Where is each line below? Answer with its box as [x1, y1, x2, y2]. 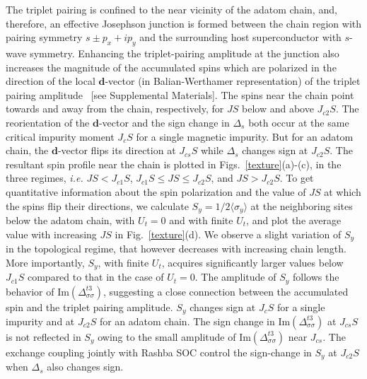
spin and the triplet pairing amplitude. [6, 299, 173, 314]
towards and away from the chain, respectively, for [6, 101, 224, 116]
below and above [242, 101, 314, 116]
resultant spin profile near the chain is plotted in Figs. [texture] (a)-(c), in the [6, 156, 342, 171]
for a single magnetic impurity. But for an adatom [136, 129, 354, 144]
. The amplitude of [194, 269, 276, 284]
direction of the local [6, 74, 95, 88]
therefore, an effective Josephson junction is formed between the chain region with [6, 16, 362, 30]
